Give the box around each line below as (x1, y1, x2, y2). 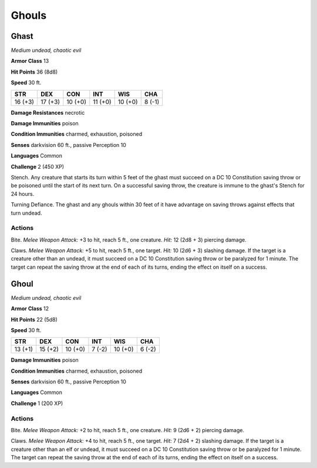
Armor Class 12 (11, 305, 49, 312)
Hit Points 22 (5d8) (11, 316, 58, 323)
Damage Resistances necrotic (11, 109, 85, 116)
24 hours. (11, 190, 35, 197)
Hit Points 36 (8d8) (11, 68, 58, 75)
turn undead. (11, 209, 42, 216)
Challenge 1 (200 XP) (11, 400, 63, 407)
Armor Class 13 (11, 58, 49, 65)
